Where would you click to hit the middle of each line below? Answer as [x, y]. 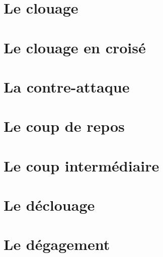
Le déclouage [49, 205]
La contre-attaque [67, 86]
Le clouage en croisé [75, 47]
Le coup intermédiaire [81, 165]
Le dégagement [57, 244]
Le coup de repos [64, 126]
